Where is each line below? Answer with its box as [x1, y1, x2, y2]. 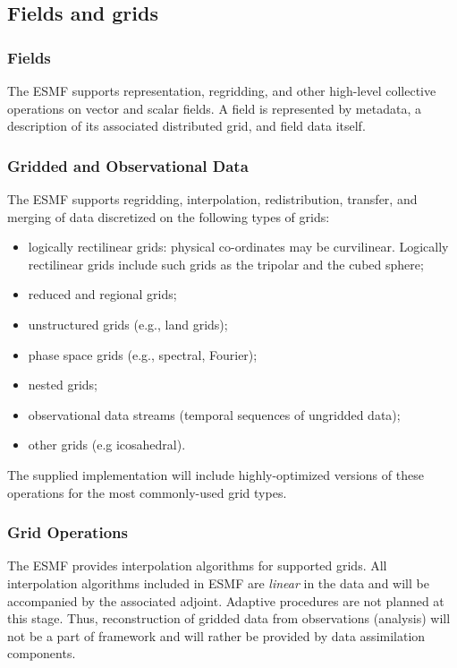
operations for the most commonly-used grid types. [7, 483, 287, 501]
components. [7, 644, 76, 663]
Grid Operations [7, 521, 128, 544]
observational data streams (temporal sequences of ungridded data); [28, 405, 401, 424]
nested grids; [28, 375, 97, 394]
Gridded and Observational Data [7, 154, 249, 176]
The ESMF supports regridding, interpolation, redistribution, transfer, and [7, 190, 418, 208]
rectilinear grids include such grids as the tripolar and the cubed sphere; [28, 254, 424, 273]
